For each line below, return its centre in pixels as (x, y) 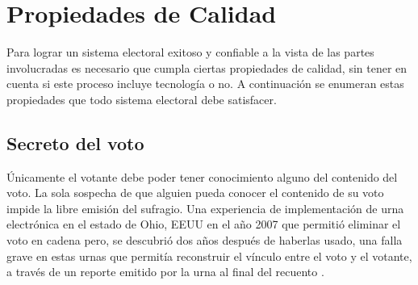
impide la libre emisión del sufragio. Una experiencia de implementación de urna (205, 208)
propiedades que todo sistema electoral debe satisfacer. (142, 99)
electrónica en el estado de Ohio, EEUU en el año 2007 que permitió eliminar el (204, 224)
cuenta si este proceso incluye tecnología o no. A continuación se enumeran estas (205, 84)
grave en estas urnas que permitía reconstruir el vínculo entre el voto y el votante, (209, 256)
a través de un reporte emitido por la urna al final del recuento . (165, 272)
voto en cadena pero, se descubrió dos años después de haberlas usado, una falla (205, 240)
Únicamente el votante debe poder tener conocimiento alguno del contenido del (202, 176)
